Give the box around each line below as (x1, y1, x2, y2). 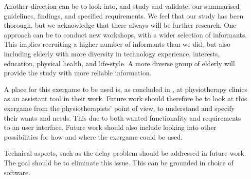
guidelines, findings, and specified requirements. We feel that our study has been (4, 10, 244, 20)
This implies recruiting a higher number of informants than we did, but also (4, 39, 231, 49)
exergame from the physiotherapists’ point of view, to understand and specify (4, 103, 235, 113)
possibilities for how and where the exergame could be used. (4, 131, 183, 142)
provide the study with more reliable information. (4, 68, 152, 78)
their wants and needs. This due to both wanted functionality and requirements (4, 112, 241, 123)
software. (4, 167, 31, 177)
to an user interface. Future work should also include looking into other (4, 122, 216, 132)
